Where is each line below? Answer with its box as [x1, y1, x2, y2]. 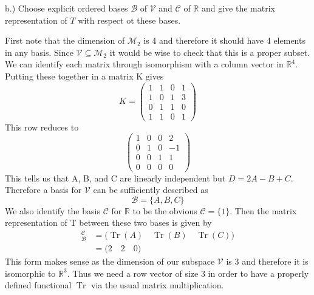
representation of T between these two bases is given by [5, 216, 212, 229]
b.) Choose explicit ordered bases [5, 2, 128, 14]
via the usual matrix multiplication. [91, 279, 224, 291]
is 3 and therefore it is [226, 255, 309, 268]
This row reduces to [5, 120, 79, 133]
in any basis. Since [5, 46, 73, 58]
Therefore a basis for [5, 183, 82, 196]
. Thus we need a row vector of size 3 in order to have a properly [67, 266, 309, 279]
